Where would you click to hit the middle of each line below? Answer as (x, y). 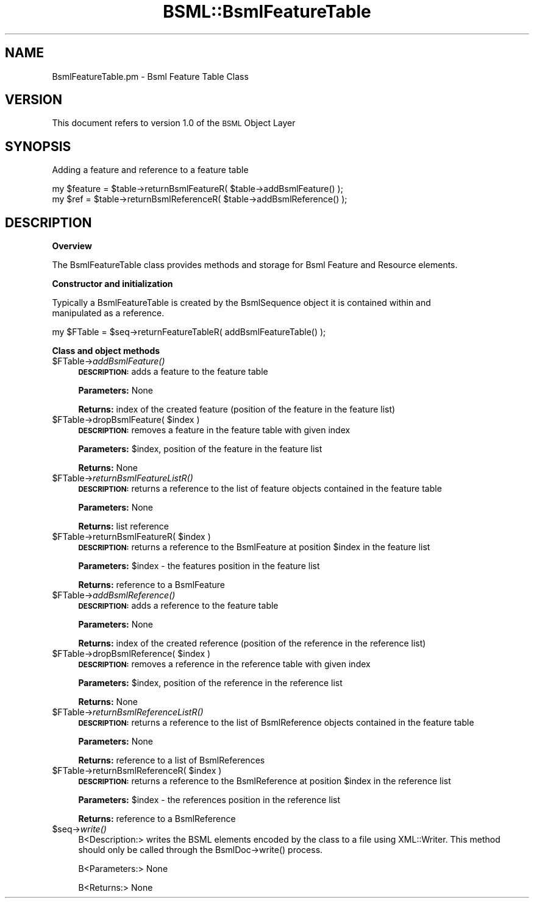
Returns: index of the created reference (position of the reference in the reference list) (252, 643)
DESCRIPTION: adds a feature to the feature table (173, 372)
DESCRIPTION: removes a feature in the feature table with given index (214, 430)
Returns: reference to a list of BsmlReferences (172, 760)
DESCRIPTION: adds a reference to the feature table (178, 606)
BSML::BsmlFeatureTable (267, 12)
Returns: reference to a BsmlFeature (151, 585)
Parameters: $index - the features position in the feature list (199, 566)
